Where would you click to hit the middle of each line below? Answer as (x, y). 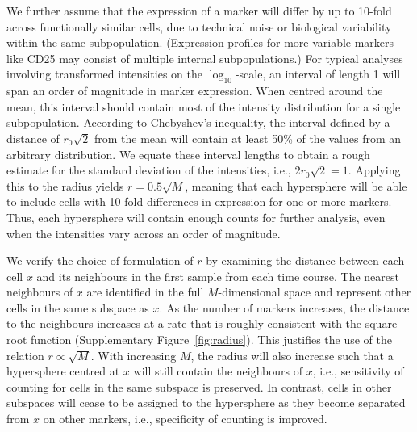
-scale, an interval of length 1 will (318, 74)
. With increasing (133, 355)
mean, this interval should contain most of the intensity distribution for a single (204, 106)
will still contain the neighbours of (218, 371)
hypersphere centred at (63, 371)
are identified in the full (145, 292)
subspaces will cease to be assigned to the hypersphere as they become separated (206, 403)
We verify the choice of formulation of (100, 260)
